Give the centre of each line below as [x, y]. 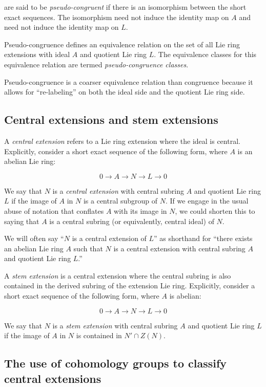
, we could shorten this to [215, 210]
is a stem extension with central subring [115, 325]
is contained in [99, 335]
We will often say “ [34, 238]
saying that [22, 221]
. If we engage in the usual [207, 201]
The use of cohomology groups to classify [116, 363]
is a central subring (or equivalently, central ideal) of [132, 221]
